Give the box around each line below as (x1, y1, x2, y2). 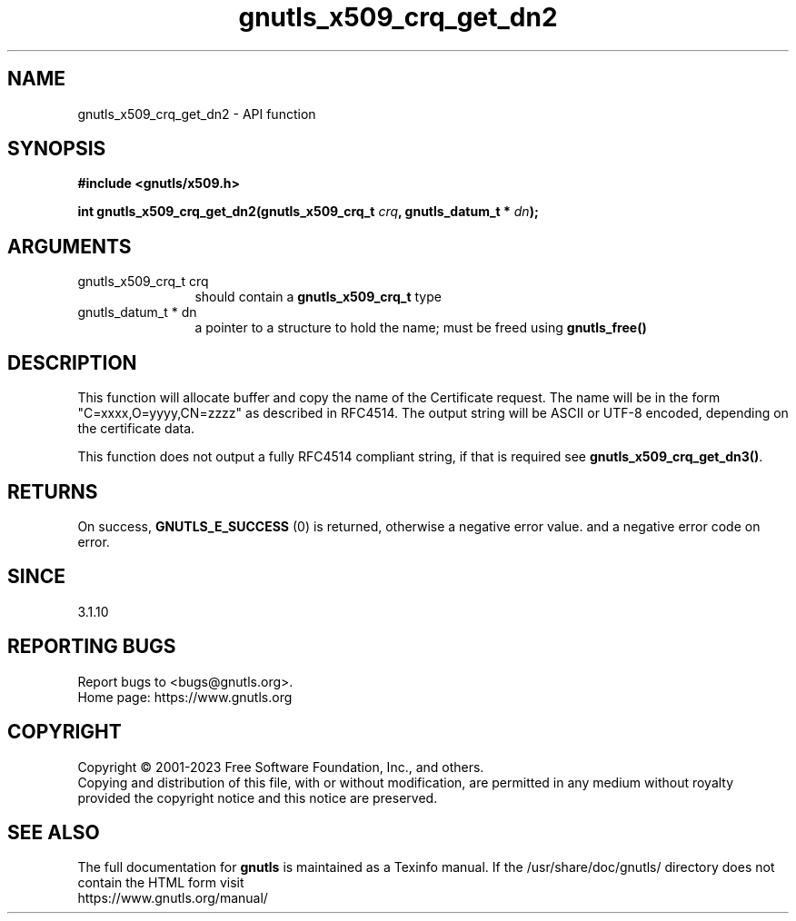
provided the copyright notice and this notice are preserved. (77, 789, 438, 806)
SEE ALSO (7, 820, 100, 844)
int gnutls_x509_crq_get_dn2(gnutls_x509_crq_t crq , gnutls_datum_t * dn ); (77, 203, 539, 220)
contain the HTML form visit (77, 875, 244, 891)
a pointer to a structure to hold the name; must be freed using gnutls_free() (194, 320, 647, 336)
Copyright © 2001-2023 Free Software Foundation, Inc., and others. (77, 758, 484, 775)
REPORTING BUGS (7, 635, 176, 659)
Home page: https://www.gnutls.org (77, 688, 293, 705)
